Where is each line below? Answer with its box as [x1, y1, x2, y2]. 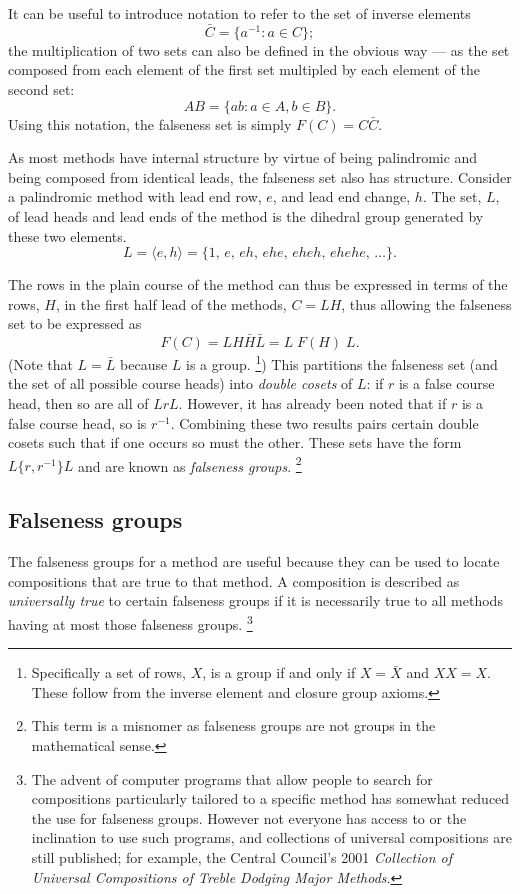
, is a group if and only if [202, 662, 356, 683]
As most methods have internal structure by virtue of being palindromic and [8, 147, 478, 168]
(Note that [8, 353, 73, 374]
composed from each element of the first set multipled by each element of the [8, 59, 480, 80]
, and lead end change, [272, 186, 411, 207]
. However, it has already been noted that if [178, 393, 447, 413]
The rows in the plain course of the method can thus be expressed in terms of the [8, 274, 508, 295]
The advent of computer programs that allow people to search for [31, 768, 433, 789]
